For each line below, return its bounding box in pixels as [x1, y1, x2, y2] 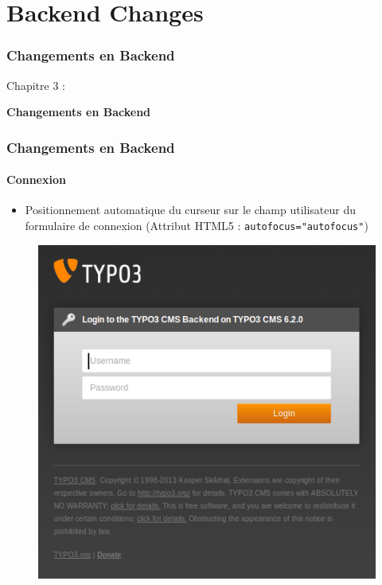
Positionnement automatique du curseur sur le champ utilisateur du [25, 201, 357, 218]
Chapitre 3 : [6, 76, 65, 93]
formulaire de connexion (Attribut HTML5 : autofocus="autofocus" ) [25, 217, 368, 234]
